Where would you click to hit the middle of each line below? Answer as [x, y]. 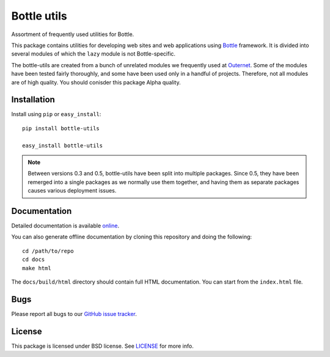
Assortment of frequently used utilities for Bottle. [73, 34]
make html [37, 268]
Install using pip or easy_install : [56, 114]
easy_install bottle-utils [63, 145]
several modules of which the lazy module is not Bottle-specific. [94, 54]
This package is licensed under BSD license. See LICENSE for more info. [102, 346]
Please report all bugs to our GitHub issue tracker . [74, 314]
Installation [33, 100]
